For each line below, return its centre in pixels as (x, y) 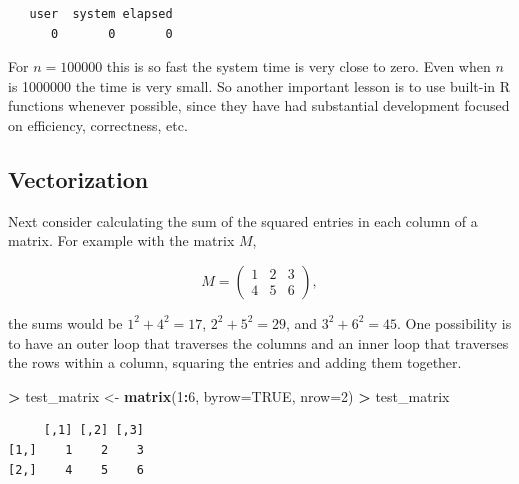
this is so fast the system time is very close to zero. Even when (298, 66)
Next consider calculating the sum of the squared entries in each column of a (243, 220)
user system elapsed (101, 14)
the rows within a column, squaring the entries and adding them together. (235, 362)
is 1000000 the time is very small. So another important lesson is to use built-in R (259, 85)
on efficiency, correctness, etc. (98, 124)
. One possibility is (454, 322)
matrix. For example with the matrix (121, 240)
